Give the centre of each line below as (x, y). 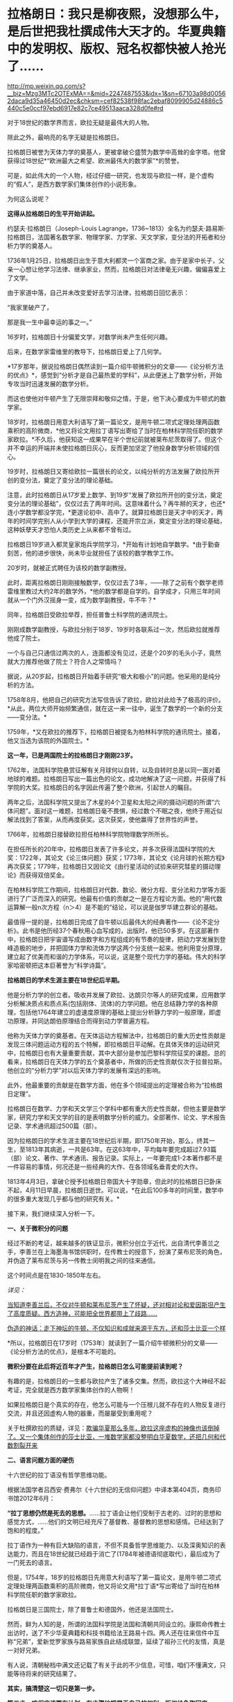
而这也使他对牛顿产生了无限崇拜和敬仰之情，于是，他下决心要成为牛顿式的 (113, 398)
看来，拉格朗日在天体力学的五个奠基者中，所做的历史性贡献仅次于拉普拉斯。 (116, 1061)
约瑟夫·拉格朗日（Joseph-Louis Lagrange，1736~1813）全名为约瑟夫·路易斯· (116, 228)
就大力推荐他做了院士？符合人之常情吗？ (65, 661)
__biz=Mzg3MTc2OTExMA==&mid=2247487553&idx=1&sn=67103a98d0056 (116, 93)
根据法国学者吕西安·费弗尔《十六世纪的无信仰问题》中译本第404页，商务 (111, 1490)
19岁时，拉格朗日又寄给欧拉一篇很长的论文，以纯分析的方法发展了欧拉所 (111, 471)
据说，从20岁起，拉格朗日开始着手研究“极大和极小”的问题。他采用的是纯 (111, 676)
